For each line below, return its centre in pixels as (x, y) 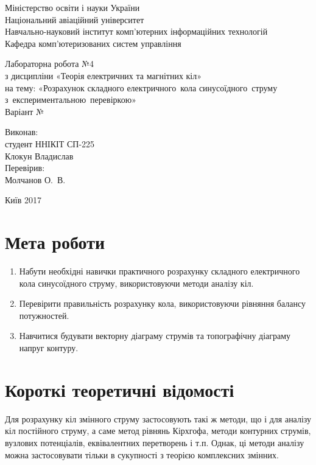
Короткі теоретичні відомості (120, 389)
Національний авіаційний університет (75, 19)
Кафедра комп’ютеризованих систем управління (93, 43)
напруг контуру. (49, 348)
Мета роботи (55, 242)
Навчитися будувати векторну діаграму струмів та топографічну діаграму (155, 336)
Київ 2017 (23, 200)
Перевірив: (25, 168)
